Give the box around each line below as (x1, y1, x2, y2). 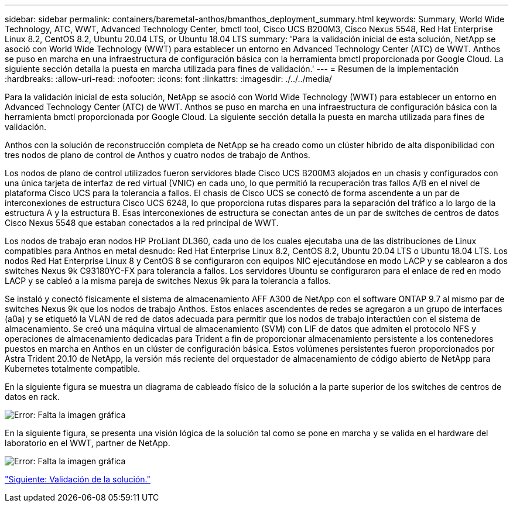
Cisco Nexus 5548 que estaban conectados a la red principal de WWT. (5, 218, 279, 228)
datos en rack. (5, 392, 60, 402)
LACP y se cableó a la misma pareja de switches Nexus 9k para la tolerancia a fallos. (5, 276, 331, 286)
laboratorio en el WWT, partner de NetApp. (5, 438, 170, 448)
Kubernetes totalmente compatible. (5, 364, 141, 374)
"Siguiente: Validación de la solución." (5, 474, 151, 484)
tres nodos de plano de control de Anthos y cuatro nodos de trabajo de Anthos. (5, 150, 310, 160)
